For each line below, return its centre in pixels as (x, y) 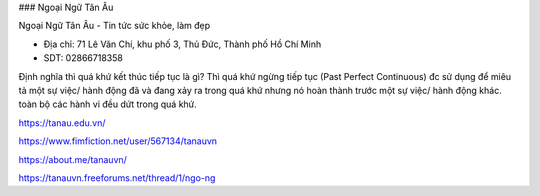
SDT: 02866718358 (83, 58)
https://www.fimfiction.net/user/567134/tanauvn (118, 141)
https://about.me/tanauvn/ (72, 159)
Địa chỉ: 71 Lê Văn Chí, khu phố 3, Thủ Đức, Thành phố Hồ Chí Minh (182, 44)
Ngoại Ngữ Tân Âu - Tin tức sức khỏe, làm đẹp (114, 26)
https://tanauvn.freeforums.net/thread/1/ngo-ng (117, 177)
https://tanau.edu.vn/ (62, 122)
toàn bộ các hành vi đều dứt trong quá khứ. (107, 104)
